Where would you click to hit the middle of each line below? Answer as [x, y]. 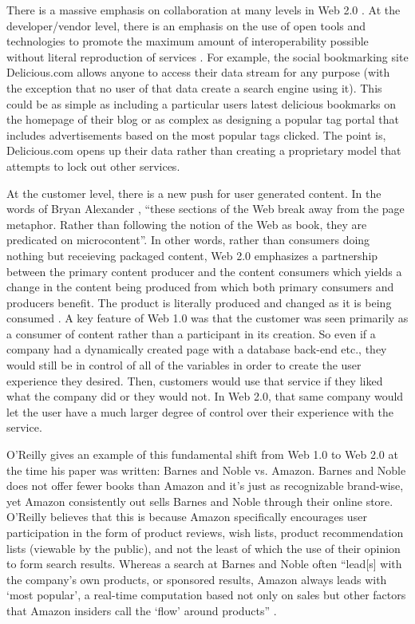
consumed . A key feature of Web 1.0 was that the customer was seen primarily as [207, 318]
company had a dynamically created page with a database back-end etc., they [197, 349]
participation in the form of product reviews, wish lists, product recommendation [205, 532]
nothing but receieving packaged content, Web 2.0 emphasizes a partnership [192, 255]
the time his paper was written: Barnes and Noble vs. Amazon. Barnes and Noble [206, 470]
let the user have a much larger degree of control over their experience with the [200, 411]
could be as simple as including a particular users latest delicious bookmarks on [202, 103]
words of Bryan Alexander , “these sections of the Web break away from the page [206, 209]
